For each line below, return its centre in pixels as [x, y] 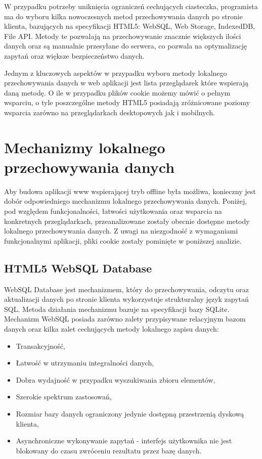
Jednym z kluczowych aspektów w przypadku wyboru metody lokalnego [116, 73]
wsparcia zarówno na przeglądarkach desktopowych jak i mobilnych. [110, 112]
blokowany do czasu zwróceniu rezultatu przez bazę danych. [109, 450]
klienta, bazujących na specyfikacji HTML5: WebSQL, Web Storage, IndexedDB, [129, 26]
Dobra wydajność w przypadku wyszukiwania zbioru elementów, [116, 379]
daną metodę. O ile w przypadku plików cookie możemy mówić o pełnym [117, 92]
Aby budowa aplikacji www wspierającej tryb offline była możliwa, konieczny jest [130, 191]
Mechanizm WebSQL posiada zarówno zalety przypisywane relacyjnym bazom [125, 319]
